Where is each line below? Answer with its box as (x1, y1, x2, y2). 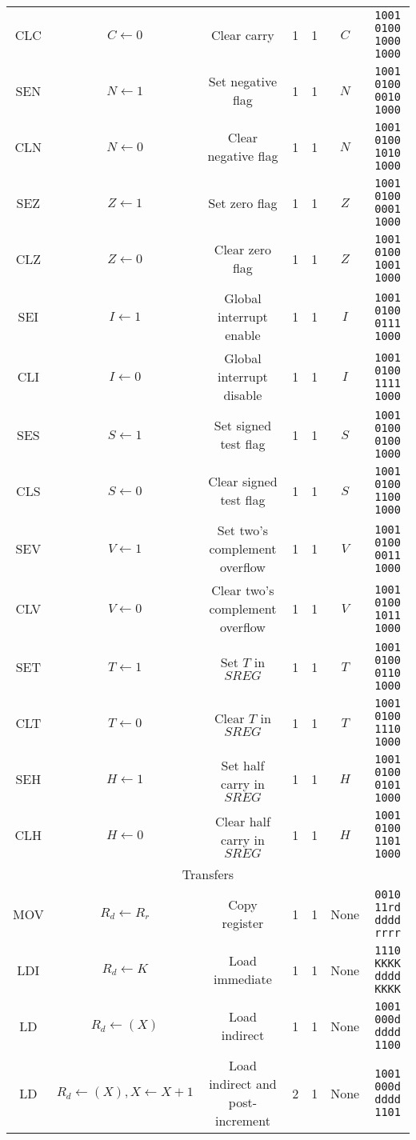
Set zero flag (208, 193, 278, 212)
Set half (221, 755, 265, 774)
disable (223, 386, 262, 404)
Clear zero (214, 240, 272, 258)
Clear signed (208, 472, 278, 490)
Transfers (182, 865, 234, 883)
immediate (213, 970, 272, 988)
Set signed (214, 416, 272, 434)
